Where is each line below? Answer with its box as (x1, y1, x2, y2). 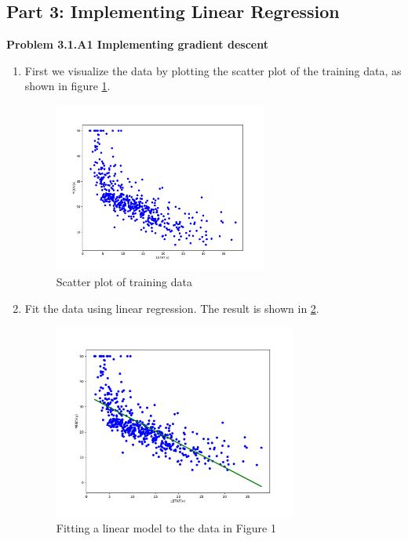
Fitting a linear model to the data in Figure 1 (56, 519, 276, 536)
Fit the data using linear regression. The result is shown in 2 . (24, 300, 319, 316)
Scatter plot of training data (56, 274, 192, 290)
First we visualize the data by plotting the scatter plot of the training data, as (24, 62, 402, 78)
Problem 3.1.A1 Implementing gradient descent (6, 36, 268, 53)
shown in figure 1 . (24, 78, 111, 94)
